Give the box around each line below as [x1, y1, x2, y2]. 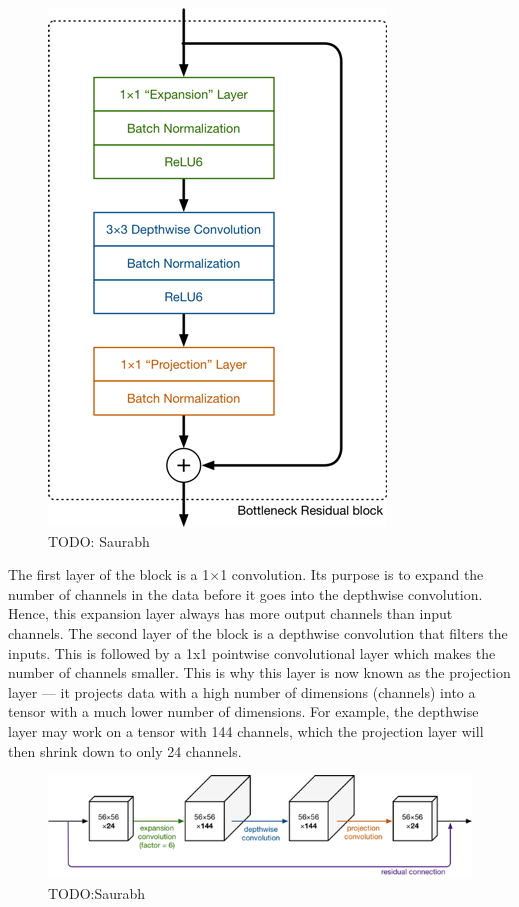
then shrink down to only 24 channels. [8, 740, 242, 761]
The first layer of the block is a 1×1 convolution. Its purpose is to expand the [8, 564, 484, 585]
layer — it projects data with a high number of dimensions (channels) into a [8, 681, 476, 702]
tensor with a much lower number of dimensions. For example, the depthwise [8, 701, 479, 722]
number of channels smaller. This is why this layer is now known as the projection [8, 662, 511, 683]
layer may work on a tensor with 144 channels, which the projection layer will [8, 720, 484, 741]
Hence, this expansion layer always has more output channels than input [8, 603, 453, 624]
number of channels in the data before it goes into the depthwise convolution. [8, 583, 483, 604]
